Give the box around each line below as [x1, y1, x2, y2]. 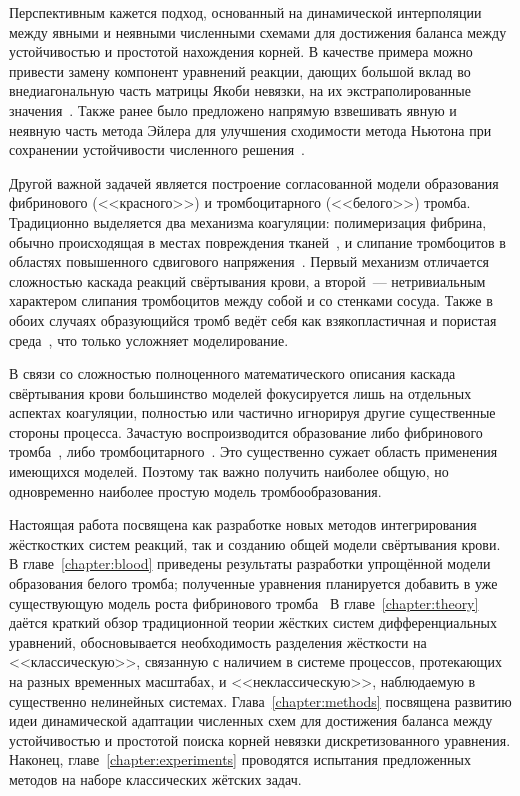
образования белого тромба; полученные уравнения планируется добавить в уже [9, 573, 498, 594]
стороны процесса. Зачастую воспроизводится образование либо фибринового [9, 421, 483, 442]
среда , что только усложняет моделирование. [9, 329, 289, 350]
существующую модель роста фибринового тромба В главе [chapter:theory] [9, 592, 479, 613]
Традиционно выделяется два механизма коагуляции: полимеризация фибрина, [9, 211, 487, 232]
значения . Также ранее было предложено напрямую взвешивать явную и [9, 99, 457, 120]
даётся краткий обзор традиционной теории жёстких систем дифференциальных [9, 612, 497, 633]
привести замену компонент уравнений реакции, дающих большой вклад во [9, 60, 471, 81]
